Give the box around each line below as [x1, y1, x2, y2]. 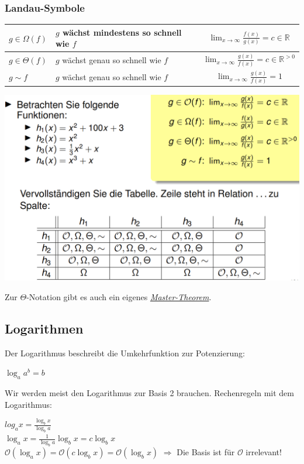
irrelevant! [246, 445, 282, 458]
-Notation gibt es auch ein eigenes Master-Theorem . [26, 290, 212, 303]
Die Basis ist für [177, 445, 235, 458]
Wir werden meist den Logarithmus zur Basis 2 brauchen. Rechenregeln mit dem [5, 386, 294, 398]
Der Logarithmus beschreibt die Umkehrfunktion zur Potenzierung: [5, 346, 245, 359]
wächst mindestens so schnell [62, 26, 182, 38]
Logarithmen [5, 319, 84, 337]
